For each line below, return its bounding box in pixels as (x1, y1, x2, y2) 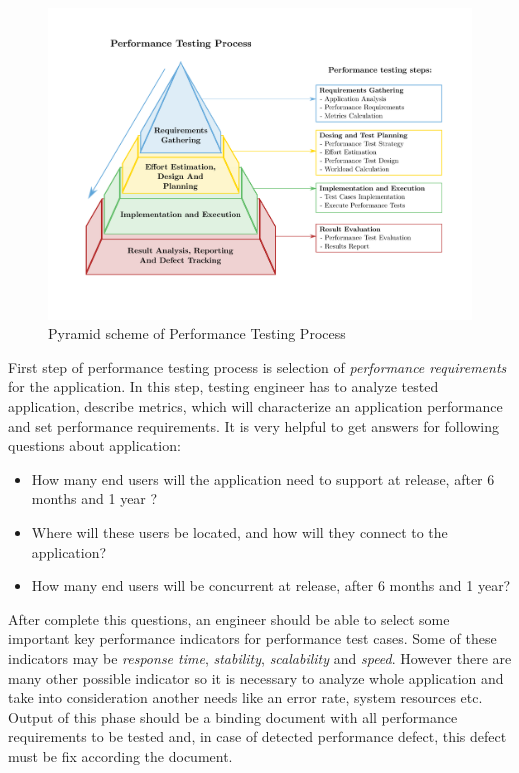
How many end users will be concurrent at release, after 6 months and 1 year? (31, 575, 511, 596)
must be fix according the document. (8, 745, 233, 766)
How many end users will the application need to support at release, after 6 (31, 468, 495, 489)
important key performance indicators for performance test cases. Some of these (8, 628, 497, 649)
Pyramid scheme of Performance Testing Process (48, 323, 346, 344)
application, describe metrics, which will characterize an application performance (8, 396, 503, 417)
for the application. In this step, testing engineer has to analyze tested (8, 376, 439, 397)
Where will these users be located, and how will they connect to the (31, 522, 448, 543)
